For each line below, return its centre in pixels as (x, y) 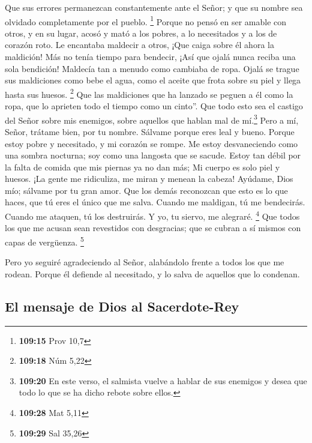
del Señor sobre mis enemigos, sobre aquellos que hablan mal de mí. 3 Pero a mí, (152, 119)
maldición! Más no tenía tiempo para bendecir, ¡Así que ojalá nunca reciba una (150, 57)
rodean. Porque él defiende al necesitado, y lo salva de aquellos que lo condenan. (152, 273)
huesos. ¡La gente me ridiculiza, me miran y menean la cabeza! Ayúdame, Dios (149, 179)
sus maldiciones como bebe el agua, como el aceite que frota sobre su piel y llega (153, 80)
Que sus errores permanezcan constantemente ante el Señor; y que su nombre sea (154, 7)
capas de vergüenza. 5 (44, 241)
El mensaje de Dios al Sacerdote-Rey (122, 306)
